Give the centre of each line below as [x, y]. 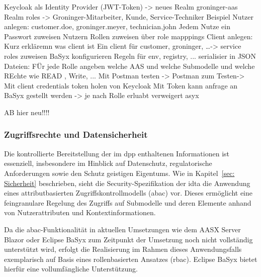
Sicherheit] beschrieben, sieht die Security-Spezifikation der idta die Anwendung [127, 183]
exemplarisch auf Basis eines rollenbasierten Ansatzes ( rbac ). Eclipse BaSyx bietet [131, 259]
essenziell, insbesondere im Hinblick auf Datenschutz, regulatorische [108, 163]
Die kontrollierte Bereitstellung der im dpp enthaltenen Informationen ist [117, 153]
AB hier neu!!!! [27, 112]
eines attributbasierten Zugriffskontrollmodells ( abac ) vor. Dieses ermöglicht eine [128, 193]
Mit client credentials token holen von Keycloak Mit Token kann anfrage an [121, 85]
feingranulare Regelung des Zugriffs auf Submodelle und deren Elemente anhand [128, 202]
